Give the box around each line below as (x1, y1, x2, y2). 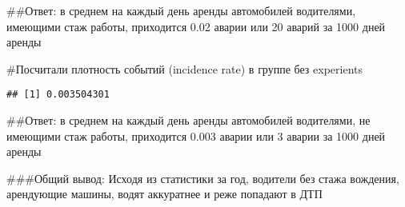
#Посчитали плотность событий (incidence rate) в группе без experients (6, 60, 363, 77)
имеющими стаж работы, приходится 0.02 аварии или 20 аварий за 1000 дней (6, 18, 386, 34)
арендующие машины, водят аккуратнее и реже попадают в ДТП (6, 185, 323, 202)
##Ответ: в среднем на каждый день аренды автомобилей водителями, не (6, 112, 371, 129)
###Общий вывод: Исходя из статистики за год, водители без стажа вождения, (6, 169, 399, 186)
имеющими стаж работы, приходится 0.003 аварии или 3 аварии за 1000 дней (6, 127, 386, 144)
